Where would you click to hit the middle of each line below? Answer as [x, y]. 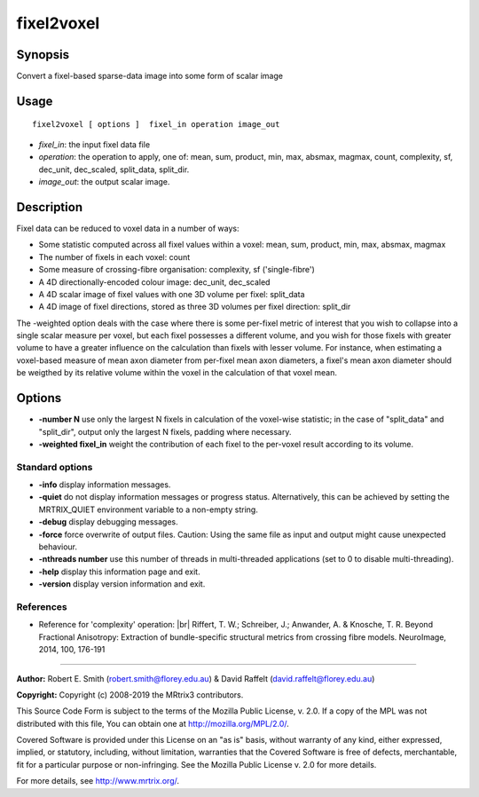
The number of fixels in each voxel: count [114, 256]
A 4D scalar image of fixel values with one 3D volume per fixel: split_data [172, 294]
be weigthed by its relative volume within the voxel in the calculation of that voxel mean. [177, 373]
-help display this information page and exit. [119, 572]
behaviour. [58, 547]
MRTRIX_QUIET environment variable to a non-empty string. [149, 509]
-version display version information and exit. [122, 584]
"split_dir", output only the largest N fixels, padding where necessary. [165, 431]
